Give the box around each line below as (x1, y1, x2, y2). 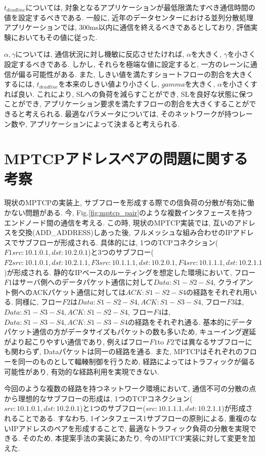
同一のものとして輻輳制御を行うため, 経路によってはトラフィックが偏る (18, 356, 255, 366)
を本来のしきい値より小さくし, (58, 79, 159, 89)
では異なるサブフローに (174, 336, 252, 347)
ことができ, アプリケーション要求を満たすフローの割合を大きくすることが (4, 98, 249, 109)
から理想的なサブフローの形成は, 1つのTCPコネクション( (4, 393, 193, 403)
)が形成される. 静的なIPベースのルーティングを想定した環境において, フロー (4, 267, 256, 277)
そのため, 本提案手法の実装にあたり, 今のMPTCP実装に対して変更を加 (22, 433, 256, 443)
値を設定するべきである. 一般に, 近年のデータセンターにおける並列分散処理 (4, 12, 253, 22)
